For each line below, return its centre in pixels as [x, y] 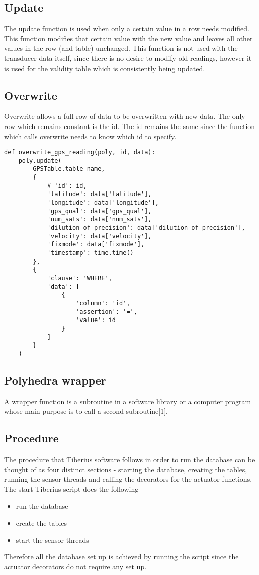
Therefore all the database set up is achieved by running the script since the [121, 557]
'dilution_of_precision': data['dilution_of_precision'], [146, 228]
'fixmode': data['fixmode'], [96, 245]
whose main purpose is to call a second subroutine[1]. [86, 411]
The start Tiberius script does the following [71, 489]
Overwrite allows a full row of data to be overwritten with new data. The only [125, 116]
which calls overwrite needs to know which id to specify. [90, 136]
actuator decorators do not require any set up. [75, 566]
